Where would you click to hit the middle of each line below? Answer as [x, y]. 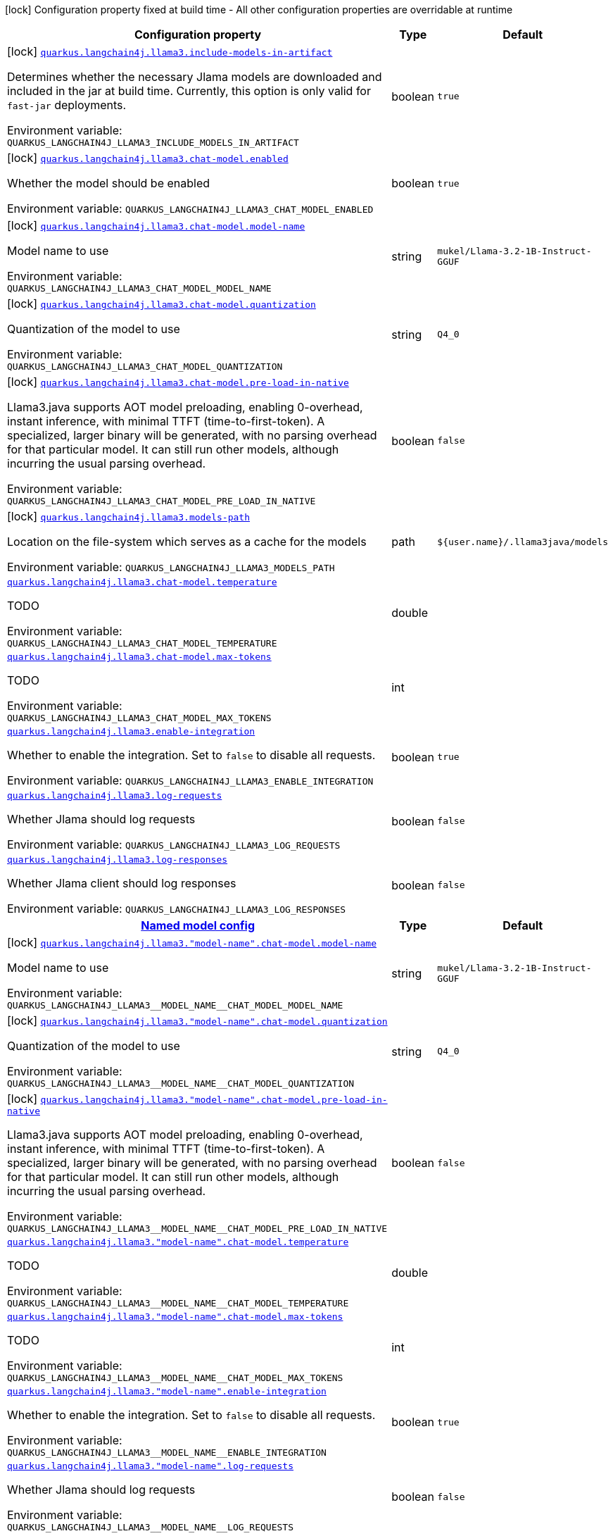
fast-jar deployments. [67, 105]
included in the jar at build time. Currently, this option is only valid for [189, 91]
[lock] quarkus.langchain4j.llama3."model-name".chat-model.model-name [192, 942]
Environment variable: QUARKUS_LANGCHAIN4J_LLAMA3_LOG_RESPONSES [177, 909]
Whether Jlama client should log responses [122, 883]
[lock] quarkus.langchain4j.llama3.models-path [128, 516]
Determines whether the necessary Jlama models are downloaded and [195, 77]
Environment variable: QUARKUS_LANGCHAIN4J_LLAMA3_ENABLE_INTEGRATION [190, 780]
